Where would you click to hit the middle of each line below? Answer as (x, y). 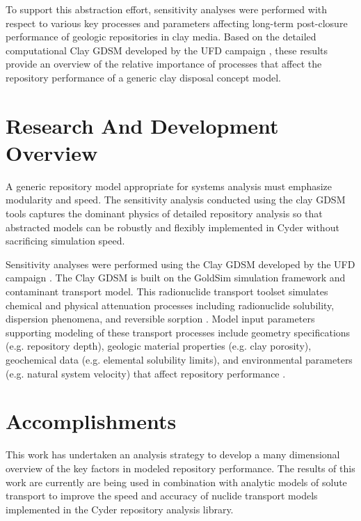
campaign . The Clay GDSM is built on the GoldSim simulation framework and (176, 278)
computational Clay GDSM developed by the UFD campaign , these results (167, 50)
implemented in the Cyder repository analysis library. (120, 509)
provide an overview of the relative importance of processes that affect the (164, 64)
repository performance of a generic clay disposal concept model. (143, 77)
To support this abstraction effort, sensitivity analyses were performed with (166, 9)
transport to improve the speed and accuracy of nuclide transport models (162, 496)
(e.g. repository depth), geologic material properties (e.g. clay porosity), (159, 346)
